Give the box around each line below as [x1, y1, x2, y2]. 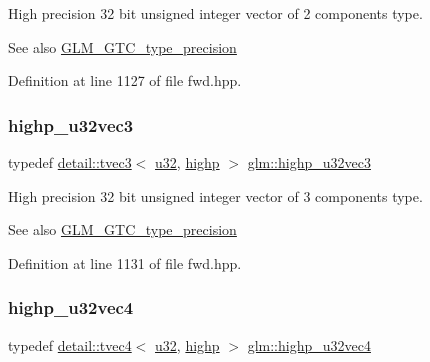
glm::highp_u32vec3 [247, 152, 371, 172]
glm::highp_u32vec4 [247, 334, 371, 355]
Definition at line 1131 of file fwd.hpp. [8, 252, 242, 273]
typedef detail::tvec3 [8, 152, 132, 172]
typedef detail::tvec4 [8, 334, 132, 355]
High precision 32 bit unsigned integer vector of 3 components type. [8, 185, 423, 206]
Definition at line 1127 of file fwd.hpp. [8, 70, 242, 91]
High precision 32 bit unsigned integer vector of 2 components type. [8, 3, 423, 23]
